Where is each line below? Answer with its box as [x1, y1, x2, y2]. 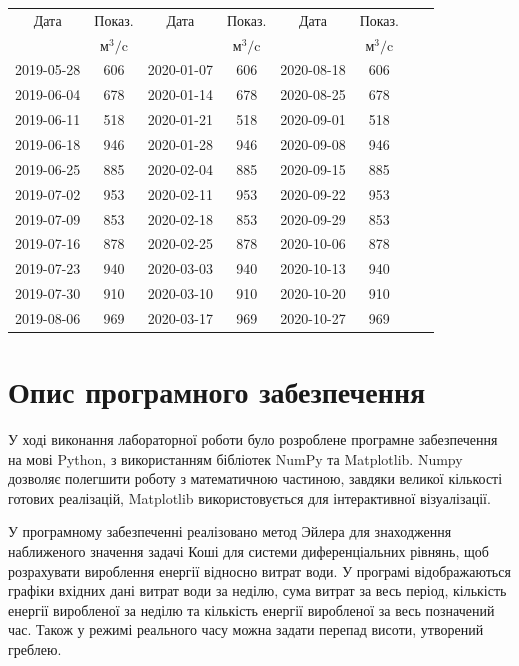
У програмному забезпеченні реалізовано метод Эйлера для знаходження [8, 521, 452, 542]
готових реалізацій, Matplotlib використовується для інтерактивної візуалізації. [8, 487, 491, 508]
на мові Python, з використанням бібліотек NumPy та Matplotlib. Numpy [8, 448, 463, 469]
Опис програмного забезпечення [8, 371, 426, 412]
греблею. [8, 639, 62, 660]
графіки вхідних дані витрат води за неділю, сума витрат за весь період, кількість [8, 580, 507, 601]
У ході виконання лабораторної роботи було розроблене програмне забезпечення [8, 429, 498, 450]
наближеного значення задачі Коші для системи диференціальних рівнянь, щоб [8, 541, 489, 562]
